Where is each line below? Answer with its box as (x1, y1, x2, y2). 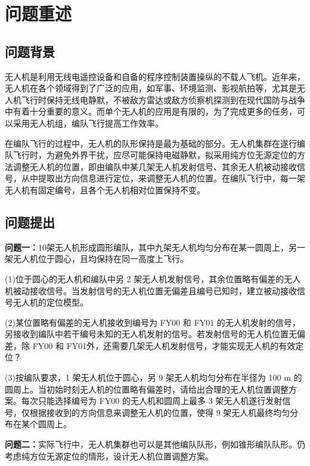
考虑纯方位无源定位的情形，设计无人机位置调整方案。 (5, 449, 213, 462)
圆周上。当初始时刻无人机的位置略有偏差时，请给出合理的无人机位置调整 (5, 382, 289, 395)
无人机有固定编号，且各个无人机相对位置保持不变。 (5, 183, 205, 196)
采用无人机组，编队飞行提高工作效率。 (13, 116, 163, 129)
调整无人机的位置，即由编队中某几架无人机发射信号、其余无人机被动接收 (13, 160, 297, 172)
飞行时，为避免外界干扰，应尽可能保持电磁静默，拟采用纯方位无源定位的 (13, 149, 297, 161)
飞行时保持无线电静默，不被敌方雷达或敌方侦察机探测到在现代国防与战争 (21, 93, 305, 106)
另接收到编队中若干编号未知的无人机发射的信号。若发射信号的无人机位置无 (5, 328, 297, 340)
